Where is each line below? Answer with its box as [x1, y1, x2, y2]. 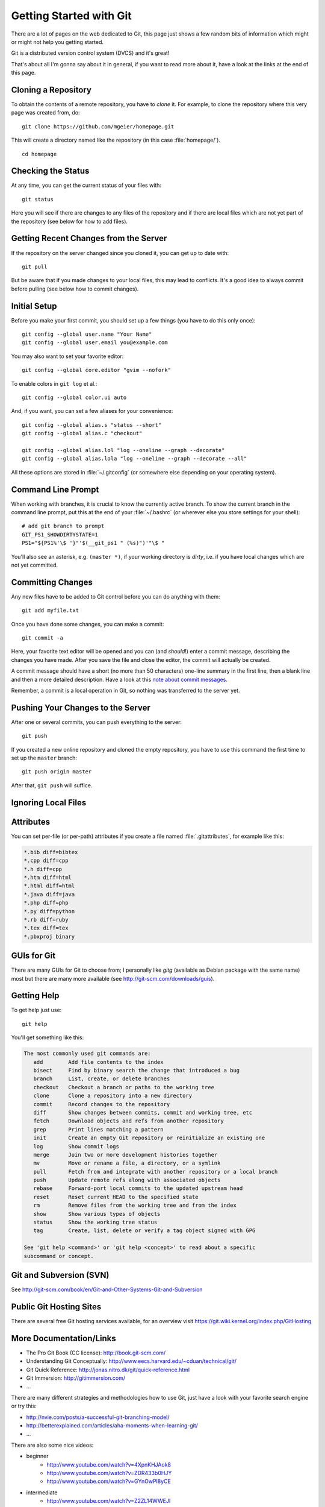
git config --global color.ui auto [22, 394, 127, 401]
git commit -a [22, 635, 63, 641]
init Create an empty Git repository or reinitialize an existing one [33, 1134, 265, 1142]
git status [22, 196, 54, 203]
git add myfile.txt [22, 607, 79, 614]
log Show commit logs [33, 1143, 120, 1150]
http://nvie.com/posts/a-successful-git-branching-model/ [26, 1414, 170, 1421]
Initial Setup [11, 301, 57, 311]
